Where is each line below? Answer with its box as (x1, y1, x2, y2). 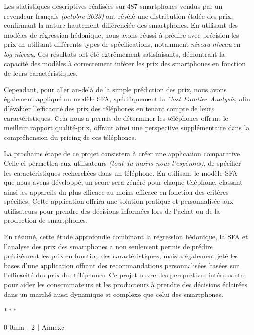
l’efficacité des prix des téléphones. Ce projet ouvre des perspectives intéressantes (4, 270, 247, 280)
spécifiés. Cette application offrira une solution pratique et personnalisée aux (4, 196, 233, 206)
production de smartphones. (4, 215, 87, 225)
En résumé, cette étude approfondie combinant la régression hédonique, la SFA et (4, 232, 248, 242)
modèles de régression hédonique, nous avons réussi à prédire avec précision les (4, 29, 239, 39)
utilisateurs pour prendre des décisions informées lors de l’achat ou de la (4, 205, 220, 216)
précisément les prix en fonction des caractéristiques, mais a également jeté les (4, 251, 238, 261)
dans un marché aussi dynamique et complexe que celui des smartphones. (4, 289, 223, 299)
